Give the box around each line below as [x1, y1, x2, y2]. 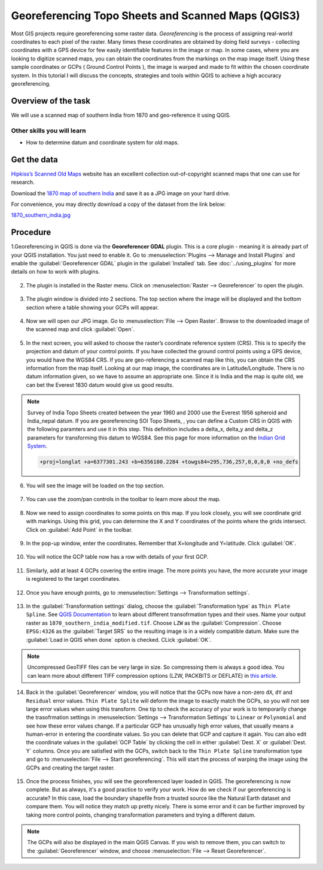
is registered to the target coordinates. [26, 575, 121, 583]
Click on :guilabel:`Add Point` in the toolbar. [26, 526, 133, 533]
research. [11, 178, 35, 186]
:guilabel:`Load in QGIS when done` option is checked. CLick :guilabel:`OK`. [26, 636, 212, 643]
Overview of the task [11, 96, 91, 106]
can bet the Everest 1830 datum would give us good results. [26, 381, 174, 389]
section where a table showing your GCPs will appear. [26, 304, 159, 311]
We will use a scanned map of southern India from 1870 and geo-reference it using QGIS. [11, 111, 231, 119]
